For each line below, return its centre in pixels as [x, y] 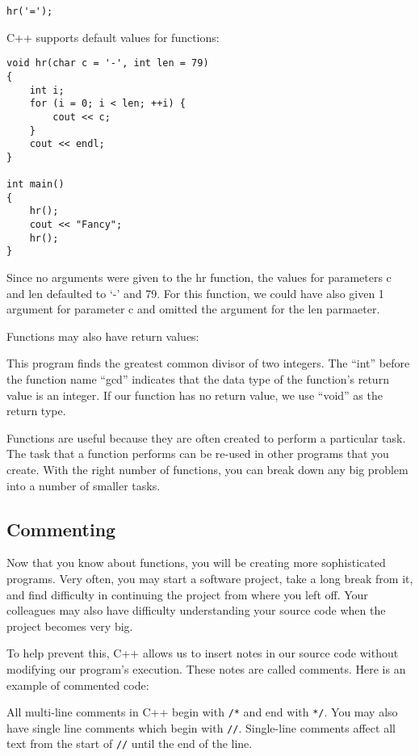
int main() [36, 185]
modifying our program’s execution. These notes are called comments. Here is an [206, 668]
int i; [47, 90]
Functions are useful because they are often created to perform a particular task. [206, 437]
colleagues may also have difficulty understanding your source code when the [196, 610]
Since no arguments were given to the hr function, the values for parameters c [199, 277]
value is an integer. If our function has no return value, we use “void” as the [195, 395]
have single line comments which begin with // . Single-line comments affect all [201, 727]
